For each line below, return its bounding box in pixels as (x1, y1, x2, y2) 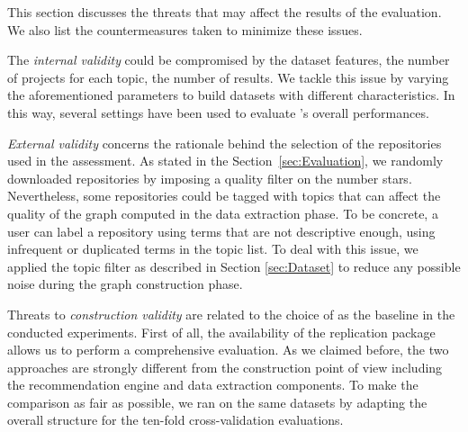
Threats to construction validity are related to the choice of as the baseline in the (7, 304, 455, 323)
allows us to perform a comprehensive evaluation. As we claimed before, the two (7, 340, 449, 359)
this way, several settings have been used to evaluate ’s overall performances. (7, 103, 429, 121)
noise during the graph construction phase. (7, 274, 243, 293)
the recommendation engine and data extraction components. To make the (7, 375, 418, 394)
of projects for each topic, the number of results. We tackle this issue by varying (7, 67, 449, 86)
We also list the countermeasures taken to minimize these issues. (7, 20, 363, 39)
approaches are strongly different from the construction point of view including (7, 357, 443, 376)
